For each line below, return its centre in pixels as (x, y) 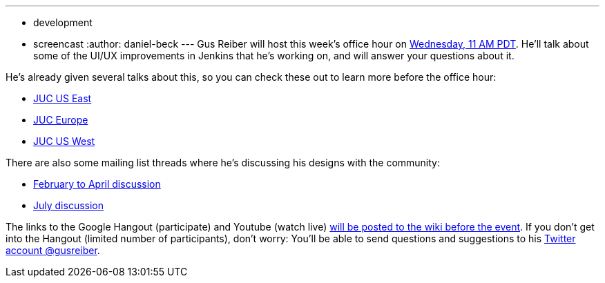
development (63, 22)
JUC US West (64, 141)
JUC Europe (61, 120)
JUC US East (63, 98)
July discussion (68, 205)
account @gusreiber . (53, 250)
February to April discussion (97, 184)
